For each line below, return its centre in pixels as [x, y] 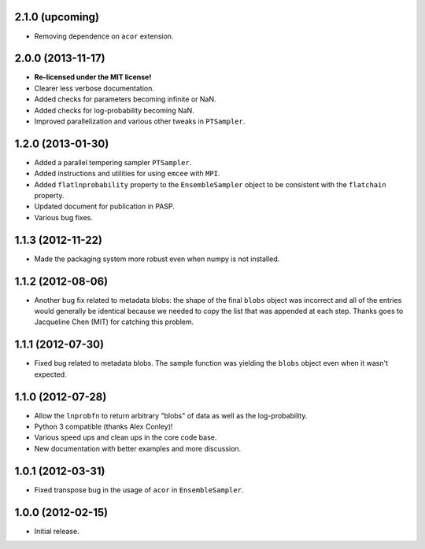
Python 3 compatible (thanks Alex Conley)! [103, 427]
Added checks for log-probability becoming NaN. [114, 110]
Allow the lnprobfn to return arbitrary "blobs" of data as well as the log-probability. [171, 415]
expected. [50, 374]
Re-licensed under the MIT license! [93, 77]
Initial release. [57, 531]
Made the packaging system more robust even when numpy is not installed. [157, 259]
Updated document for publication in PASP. [104, 206]
